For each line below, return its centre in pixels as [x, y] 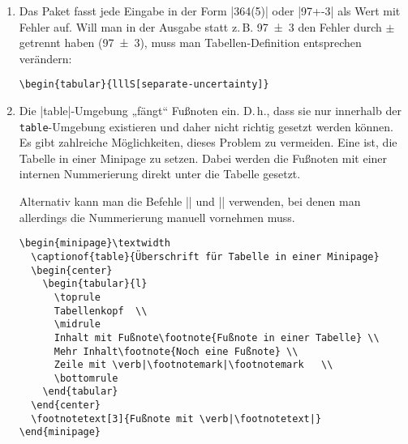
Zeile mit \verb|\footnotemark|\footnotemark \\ [193, 365]
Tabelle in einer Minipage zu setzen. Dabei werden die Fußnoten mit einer [203, 158]
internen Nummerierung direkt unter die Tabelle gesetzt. [160, 174]
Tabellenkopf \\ [101, 311]
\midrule [77, 324]
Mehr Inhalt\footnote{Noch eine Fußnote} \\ [176, 351]
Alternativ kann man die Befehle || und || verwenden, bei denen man [190, 201]
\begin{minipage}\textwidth [94, 243]
